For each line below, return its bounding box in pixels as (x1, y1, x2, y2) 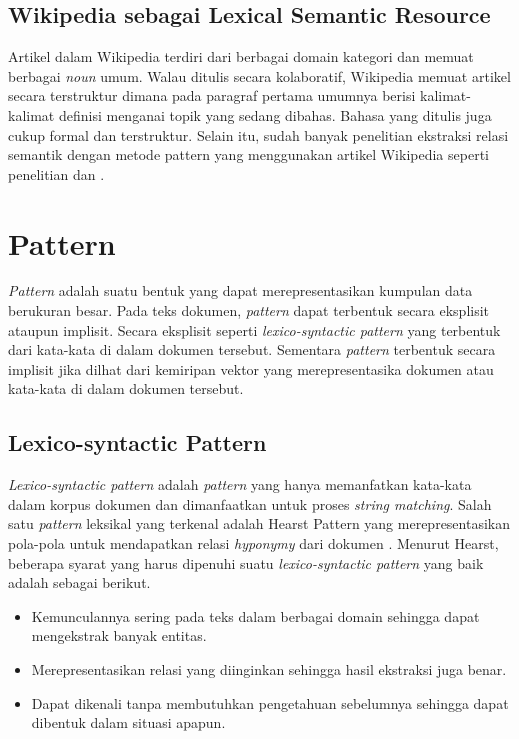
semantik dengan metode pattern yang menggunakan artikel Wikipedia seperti (8, 144, 489, 165)
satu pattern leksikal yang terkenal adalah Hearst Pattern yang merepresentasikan (8, 513, 510, 534)
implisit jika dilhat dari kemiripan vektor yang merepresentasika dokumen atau (8, 358, 494, 379)
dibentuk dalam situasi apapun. (31, 712, 226, 733)
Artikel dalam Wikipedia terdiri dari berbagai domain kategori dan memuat (8, 46, 474, 67)
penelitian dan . (8, 163, 105, 184)
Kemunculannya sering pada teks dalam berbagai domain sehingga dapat (31, 605, 480, 626)
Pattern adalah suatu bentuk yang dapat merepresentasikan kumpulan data (8, 280, 473, 301)
